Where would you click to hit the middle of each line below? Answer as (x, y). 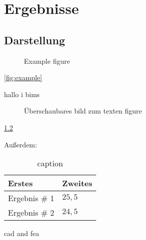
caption (50, 163)
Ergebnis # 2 (31, 213)
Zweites (77, 183)
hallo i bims (22, 94)
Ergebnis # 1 (31, 198)
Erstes (20, 183)
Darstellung (35, 40)
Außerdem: (21, 144)
